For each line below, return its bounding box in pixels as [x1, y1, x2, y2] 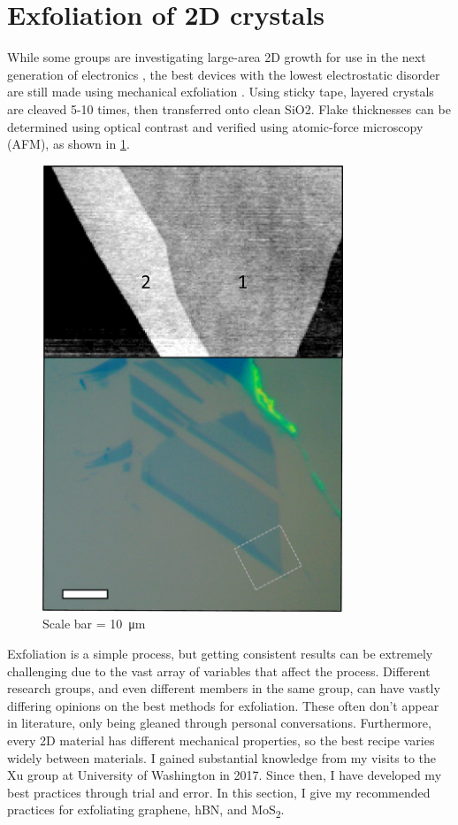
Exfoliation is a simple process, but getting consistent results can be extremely [7, 644, 433, 662]
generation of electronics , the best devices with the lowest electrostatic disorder [7, 65, 440, 83]
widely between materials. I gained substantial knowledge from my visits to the [7, 748, 436, 767]
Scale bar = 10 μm [42, 614, 146, 633]
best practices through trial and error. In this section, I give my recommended [7, 783, 431, 801]
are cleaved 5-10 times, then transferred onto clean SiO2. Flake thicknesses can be [7, 99, 451, 118]
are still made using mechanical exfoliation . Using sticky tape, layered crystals [7, 82, 434, 101]
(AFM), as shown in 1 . [7, 135, 130, 153]
